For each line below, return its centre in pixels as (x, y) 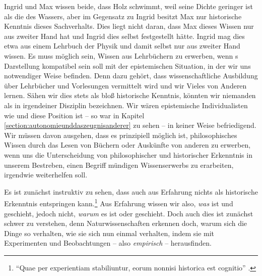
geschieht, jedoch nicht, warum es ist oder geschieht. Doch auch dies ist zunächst (129, 213)
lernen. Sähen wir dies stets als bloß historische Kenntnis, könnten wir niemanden (130, 95)
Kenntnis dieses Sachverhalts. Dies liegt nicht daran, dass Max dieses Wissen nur (129, 26)
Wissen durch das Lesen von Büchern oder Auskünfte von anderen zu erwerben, (127, 145)
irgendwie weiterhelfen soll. (46, 175)
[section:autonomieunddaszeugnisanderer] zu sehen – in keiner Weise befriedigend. (130, 125)
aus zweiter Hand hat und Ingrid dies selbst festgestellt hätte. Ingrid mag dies (124, 36)
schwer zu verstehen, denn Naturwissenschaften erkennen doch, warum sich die (126, 223)
